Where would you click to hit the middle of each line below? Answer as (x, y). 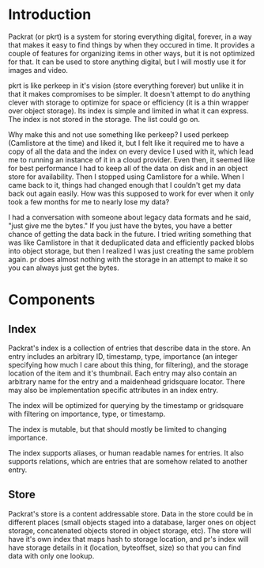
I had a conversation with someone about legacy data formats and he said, (130, 217)
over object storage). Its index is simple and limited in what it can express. (128, 111)
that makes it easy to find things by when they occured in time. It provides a (132, 44)
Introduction (50, 15)
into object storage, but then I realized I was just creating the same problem (131, 250)
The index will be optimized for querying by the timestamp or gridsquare (126, 405)
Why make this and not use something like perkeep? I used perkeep (119, 134)
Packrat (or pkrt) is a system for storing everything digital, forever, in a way (130, 36)
